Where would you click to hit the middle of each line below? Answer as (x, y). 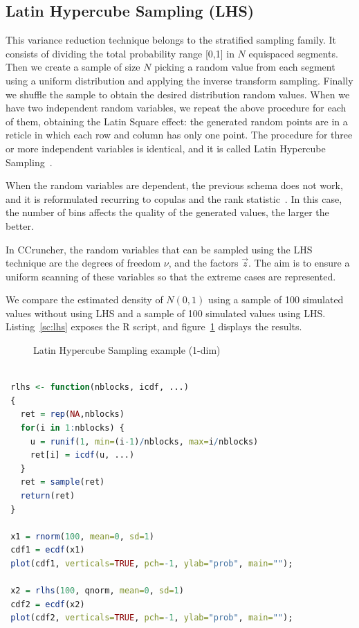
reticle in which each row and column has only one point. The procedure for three (179, 135)
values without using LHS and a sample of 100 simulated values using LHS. (166, 313)
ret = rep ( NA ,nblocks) (72, 414)
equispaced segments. (293, 53)
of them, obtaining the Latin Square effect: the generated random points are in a (177, 121)
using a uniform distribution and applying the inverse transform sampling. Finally (179, 80)
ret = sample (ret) (63, 482)
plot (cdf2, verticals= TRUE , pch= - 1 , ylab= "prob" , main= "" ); (152, 618)
